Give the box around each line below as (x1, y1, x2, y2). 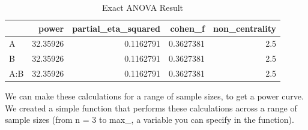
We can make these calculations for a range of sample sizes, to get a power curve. (5, 90, 304, 102)
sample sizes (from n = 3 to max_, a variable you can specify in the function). (5, 113, 294, 126)
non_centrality (213, 22, 277, 34)
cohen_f (170, 22, 205, 34)
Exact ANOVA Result (102, 1, 184, 13)
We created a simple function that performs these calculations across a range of (5, 101, 297, 114)
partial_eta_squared (72, 22, 161, 34)
